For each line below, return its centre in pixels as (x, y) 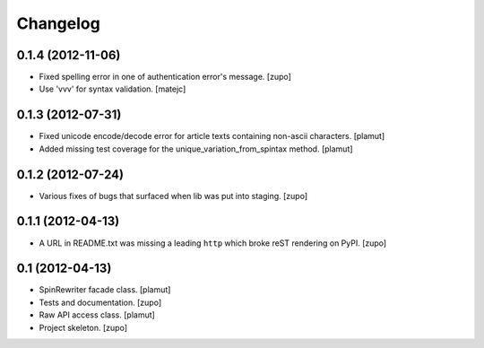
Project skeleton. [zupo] (83, 327)
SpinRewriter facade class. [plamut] (105, 290)
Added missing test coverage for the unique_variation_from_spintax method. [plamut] (196, 149)
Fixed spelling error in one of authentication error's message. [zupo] (165, 77)
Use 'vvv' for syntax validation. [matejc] (112, 89)
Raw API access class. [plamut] (97, 315)
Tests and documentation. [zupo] (100, 302)
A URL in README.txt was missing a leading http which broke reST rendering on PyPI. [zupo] (213, 243)
